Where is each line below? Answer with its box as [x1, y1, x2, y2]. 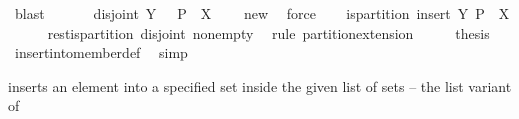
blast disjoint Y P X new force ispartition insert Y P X [14, 3, 510, 23]
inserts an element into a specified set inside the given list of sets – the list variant [8, 75, 512, 96]
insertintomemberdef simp [14, 42, 188, 63]
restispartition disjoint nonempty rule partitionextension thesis [47, 22, 490, 43]
